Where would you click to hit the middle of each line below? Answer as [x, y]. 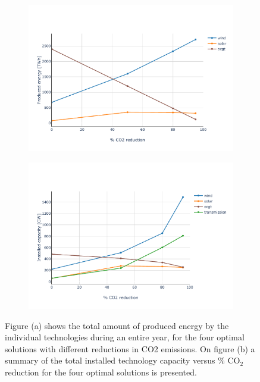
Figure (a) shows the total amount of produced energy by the [117, 325]
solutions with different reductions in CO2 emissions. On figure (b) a [130, 348]
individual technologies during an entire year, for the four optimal [125, 337]
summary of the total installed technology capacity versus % [115, 360]
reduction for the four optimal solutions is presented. [101, 372]
